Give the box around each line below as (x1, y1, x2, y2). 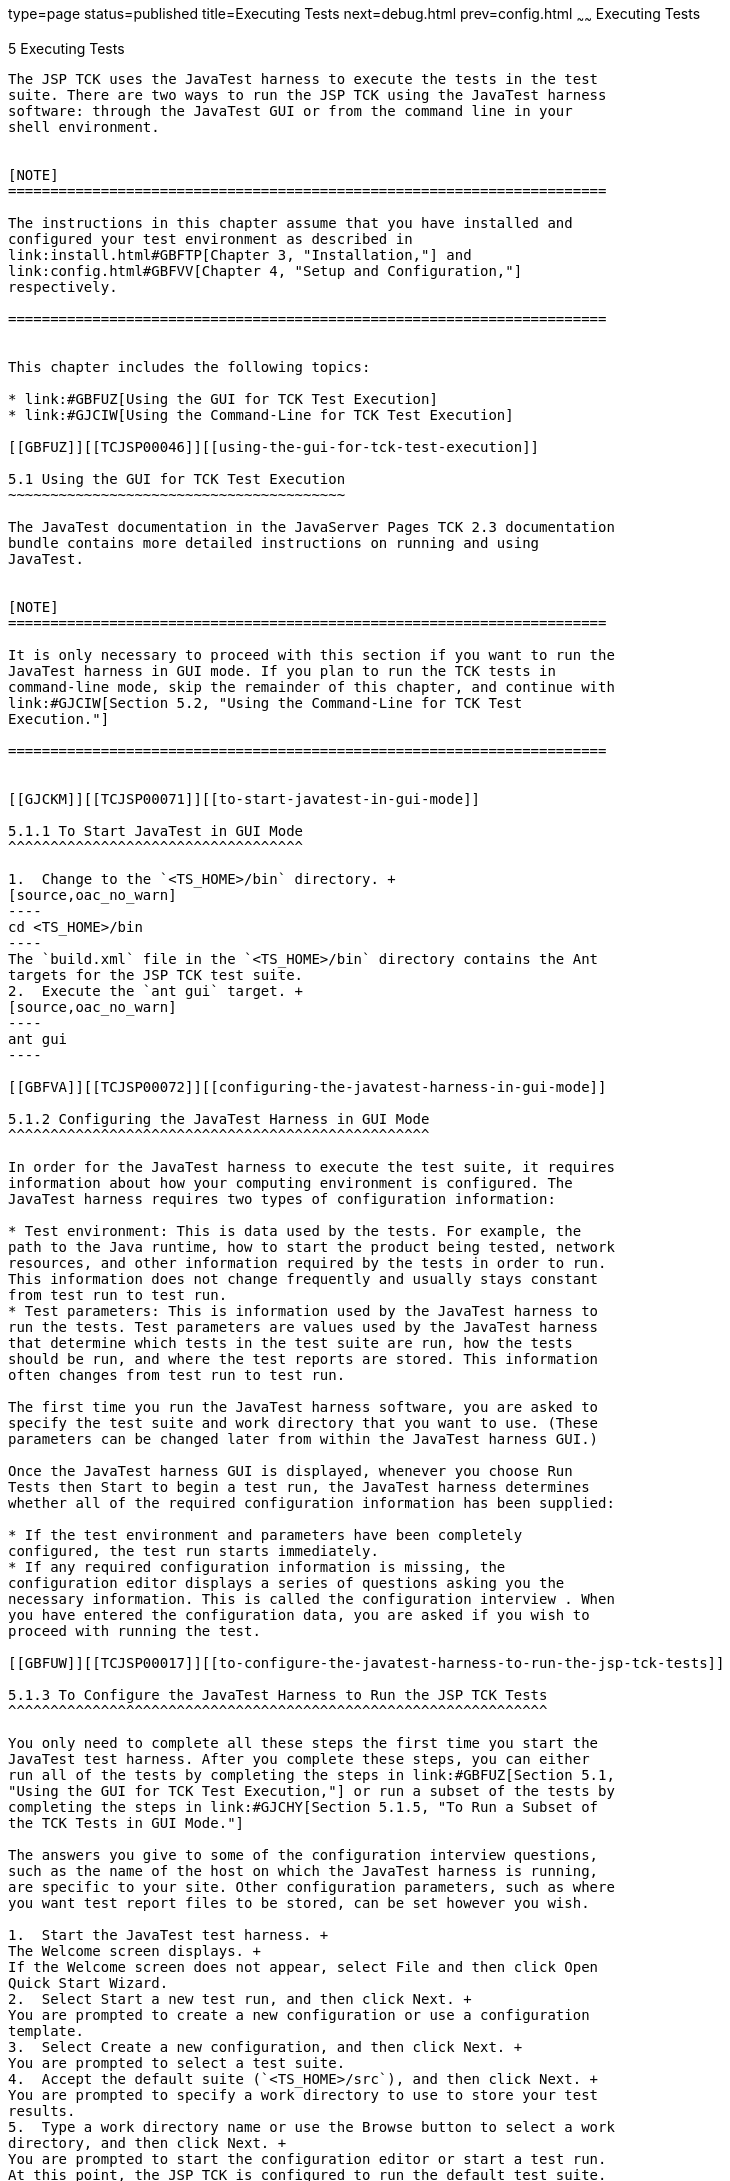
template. (8, 2022, 84, 2039)
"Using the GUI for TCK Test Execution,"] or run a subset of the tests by (8, 1782, 615, 1799)
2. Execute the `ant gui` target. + (8, 982, 304, 999)
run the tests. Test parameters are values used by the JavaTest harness (8, 1318, 599, 1335)
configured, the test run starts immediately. (8, 1542, 379, 1559)
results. (8, 2102, 76, 2119)
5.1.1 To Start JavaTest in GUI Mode (8, 822, 304, 839)
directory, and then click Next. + (8, 2134, 287, 2151)
